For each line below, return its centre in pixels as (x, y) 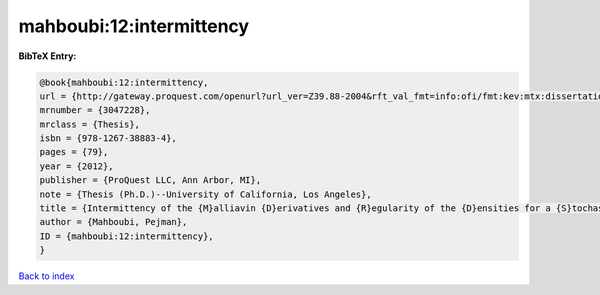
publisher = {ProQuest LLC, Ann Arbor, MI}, (150, 180)
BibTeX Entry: (47, 56)
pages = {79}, (74, 152)
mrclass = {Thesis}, (89, 124)
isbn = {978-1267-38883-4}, (108, 138)
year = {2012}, (76, 166)
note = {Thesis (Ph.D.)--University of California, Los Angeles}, (205, 194)
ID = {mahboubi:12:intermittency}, (126, 236)
